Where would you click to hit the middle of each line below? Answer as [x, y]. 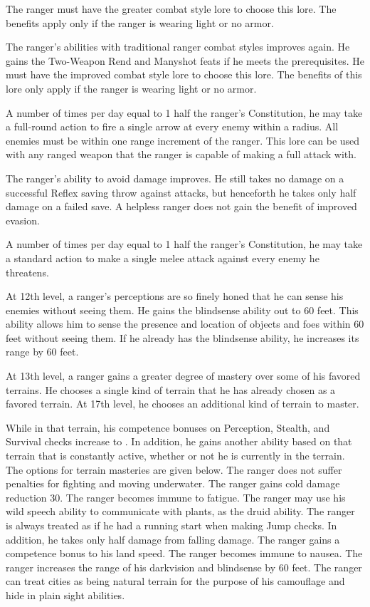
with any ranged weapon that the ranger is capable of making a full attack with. [181, 154]
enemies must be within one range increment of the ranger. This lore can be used [183, 140]
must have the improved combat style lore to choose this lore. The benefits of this [184, 74]
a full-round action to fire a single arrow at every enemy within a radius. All [172, 126]
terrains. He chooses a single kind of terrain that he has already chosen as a [171, 389]
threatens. [27, 272]
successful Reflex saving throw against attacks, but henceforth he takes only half [181, 192]
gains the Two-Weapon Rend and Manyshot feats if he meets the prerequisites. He [185, 60]
